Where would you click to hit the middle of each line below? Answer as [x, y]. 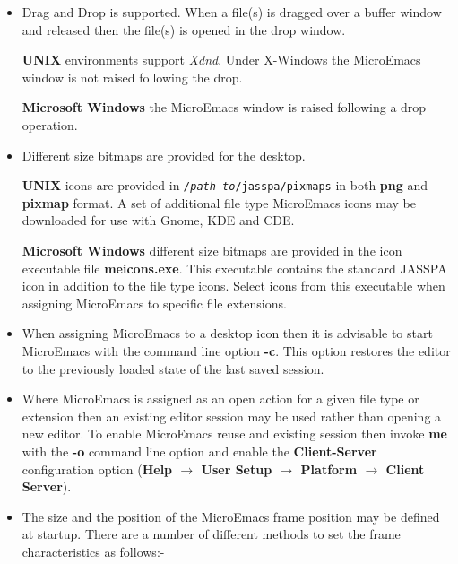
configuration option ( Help [97, 469]
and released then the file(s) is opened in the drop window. [184, 29]
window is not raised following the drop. [132, 77]
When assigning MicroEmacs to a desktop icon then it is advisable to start [227, 333]
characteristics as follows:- [93, 551]
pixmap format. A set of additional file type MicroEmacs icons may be [219, 202]
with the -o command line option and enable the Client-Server [199, 451]
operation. [50, 124]
